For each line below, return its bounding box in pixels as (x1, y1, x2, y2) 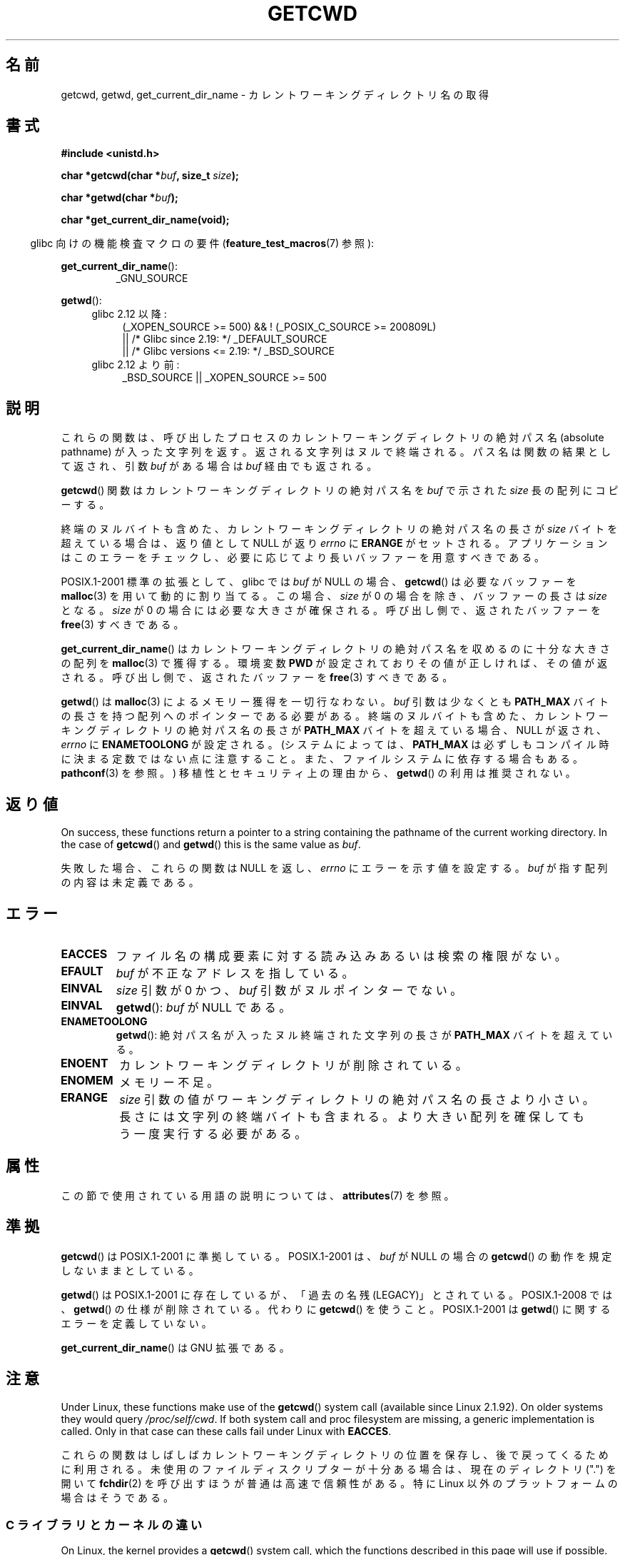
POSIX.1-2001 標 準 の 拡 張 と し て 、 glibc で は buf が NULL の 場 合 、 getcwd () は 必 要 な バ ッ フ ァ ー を (61, 575, 576, 588)
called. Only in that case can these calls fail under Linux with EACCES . (61, 1424, 392, 1437)
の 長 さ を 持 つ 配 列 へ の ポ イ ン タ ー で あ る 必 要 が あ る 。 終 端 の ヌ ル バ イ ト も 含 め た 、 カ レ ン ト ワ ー (61, 710, 609, 723)
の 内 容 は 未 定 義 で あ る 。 (61, 876, 199, 889)
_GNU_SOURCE (116, 272, 188, 285)
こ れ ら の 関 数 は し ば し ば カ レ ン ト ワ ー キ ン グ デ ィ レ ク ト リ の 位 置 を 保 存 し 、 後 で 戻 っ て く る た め (61, 1448, 609, 1461)
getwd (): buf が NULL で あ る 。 (116, 1000, 291, 1015)
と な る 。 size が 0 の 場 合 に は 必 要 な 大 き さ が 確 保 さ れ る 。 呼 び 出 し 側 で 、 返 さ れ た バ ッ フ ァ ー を (61, 604, 601, 617)
